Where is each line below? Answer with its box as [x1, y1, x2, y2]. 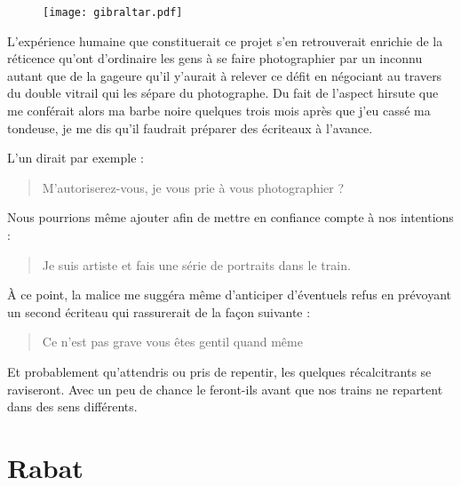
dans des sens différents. [7, 397, 138, 416]
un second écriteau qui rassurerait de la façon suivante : [7, 302, 311, 321]
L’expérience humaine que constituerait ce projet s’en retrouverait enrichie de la [7, 31, 443, 50]
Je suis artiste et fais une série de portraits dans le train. [42, 255, 351, 274]
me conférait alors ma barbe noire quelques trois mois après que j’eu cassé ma [7, 101, 431, 120]
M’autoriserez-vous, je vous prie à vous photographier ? [42, 178, 345, 196]
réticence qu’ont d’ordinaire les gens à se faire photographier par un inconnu [7, 49, 423, 68]
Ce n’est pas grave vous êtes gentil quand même [42, 332, 303, 351]
